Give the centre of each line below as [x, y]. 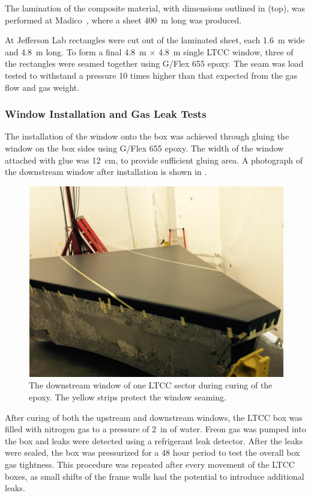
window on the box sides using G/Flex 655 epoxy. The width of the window [144, 148]
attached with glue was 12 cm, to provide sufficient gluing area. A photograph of [154, 160]
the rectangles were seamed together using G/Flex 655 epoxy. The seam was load [154, 63]
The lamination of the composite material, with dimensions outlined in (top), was [155, 8]
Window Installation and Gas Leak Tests [106, 114]
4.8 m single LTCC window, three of [226, 51]
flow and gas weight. [42, 87]
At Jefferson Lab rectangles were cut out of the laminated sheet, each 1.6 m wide [155, 40]
